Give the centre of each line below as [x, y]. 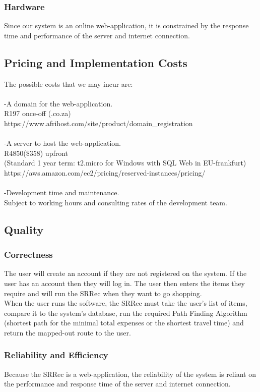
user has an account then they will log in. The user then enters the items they [125, 283]
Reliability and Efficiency [56, 355]
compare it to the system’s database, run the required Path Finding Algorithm [126, 313]
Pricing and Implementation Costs [96, 62]
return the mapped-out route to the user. [68, 332]
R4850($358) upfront [36, 153]
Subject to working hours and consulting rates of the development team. [116, 202]
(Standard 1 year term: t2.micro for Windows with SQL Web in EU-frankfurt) [125, 163]
